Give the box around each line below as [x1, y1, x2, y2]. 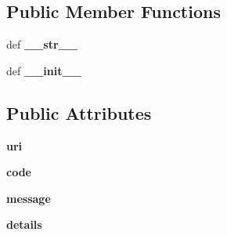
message [6, 190, 51, 206]
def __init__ [6, 62, 81, 78]
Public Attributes [6, 100, 152, 125]
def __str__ [6, 36, 77, 52]
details [6, 216, 42, 233]
